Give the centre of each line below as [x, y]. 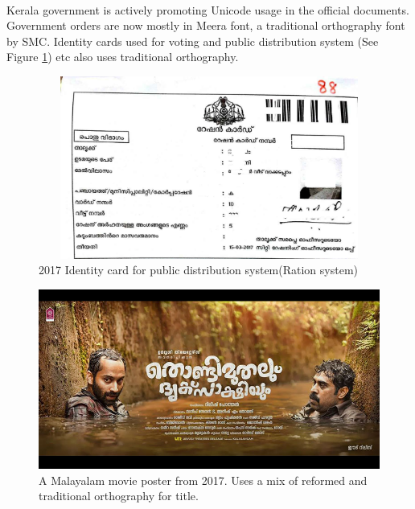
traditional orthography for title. [119, 496]
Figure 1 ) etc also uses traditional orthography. [123, 57]
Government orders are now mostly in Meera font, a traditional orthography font [206, 25]
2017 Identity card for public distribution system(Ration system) [198, 270]
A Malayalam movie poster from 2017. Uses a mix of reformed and [203, 480]
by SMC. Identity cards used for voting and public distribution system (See [193, 41]
